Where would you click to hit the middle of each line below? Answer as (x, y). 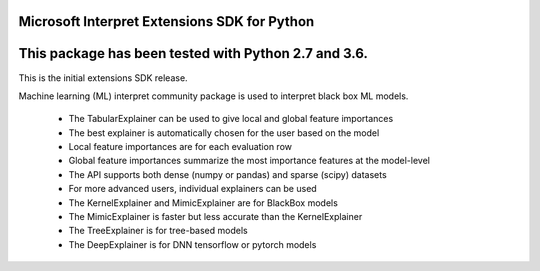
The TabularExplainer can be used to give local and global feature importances (231, 119)
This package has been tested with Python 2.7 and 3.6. (193, 53)
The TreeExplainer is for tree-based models (158, 231)
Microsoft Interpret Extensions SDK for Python (166, 21)
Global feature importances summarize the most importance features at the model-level (249, 161)
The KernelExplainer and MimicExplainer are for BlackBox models (203, 202)
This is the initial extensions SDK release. (103, 77)
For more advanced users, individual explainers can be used (192, 189)
